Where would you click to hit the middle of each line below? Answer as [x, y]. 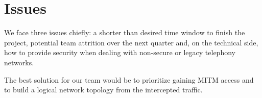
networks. [19, 62]
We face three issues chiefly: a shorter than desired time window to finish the [125, 32]
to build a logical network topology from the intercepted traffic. [103, 90]
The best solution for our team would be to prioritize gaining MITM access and [129, 79]
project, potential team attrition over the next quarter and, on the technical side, [131, 42]
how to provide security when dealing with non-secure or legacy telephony [120, 52]
